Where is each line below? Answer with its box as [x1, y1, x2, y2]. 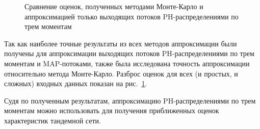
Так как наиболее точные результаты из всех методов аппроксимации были [4, 38, 237, 48]
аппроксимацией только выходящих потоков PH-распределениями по [24, 11, 239, 21]
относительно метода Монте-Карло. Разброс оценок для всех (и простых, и [4, 68, 238, 79]
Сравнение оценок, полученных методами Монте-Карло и [24, 1, 203, 11]
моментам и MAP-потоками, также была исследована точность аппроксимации [4, 58, 250, 68]
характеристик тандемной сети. [4, 115, 101, 125]
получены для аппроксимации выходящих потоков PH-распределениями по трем [4, 48, 254, 59]
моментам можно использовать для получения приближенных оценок [4, 105, 219, 116]
